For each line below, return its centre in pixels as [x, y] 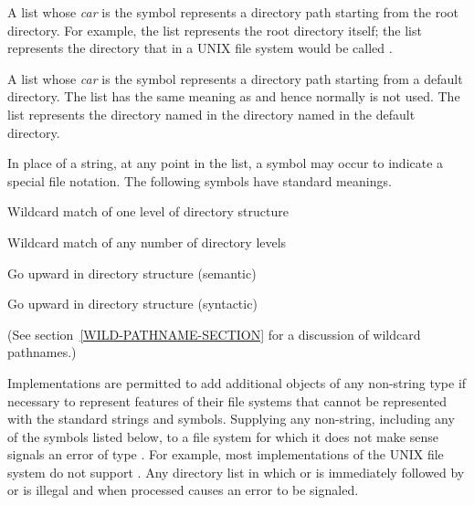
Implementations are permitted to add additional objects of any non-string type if [237, 382]
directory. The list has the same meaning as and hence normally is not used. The [234, 96]
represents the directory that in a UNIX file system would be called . [200, 48]
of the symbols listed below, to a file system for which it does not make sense [223, 436]
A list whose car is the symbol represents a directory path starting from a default [235, 78]
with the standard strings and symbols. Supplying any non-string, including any [231, 419]
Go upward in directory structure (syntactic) [132, 304]
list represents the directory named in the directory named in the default [211, 114]
